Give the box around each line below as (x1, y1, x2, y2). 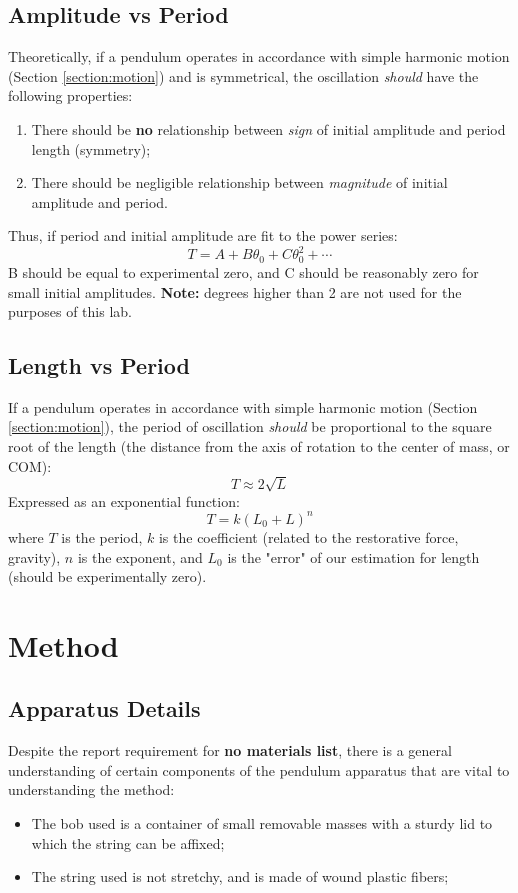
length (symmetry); (31, 138, 151, 159)
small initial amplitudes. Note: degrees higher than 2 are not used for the (8, 281, 462, 302)
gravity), (8, 546, 61, 567)
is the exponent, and (77, 546, 203, 567)
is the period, (61, 526, 143, 547)
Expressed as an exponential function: (8, 490, 240, 511)
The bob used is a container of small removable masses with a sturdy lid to (31, 813, 493, 834)
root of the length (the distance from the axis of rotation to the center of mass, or (8, 436, 510, 457)
